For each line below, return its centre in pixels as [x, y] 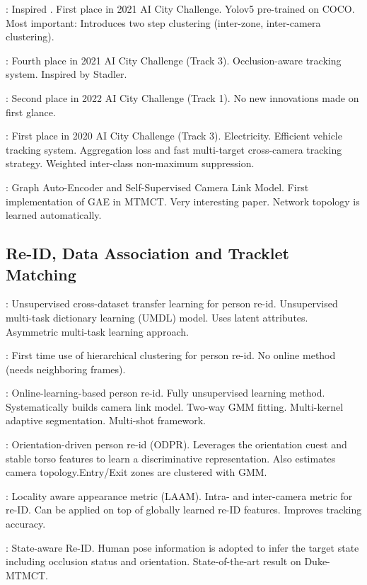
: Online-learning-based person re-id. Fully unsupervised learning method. [165, 393]
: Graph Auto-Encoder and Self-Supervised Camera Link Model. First [157, 187]
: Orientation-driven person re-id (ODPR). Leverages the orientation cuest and [176, 444]
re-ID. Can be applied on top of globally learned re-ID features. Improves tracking [184, 510]
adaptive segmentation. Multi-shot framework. [106, 420]
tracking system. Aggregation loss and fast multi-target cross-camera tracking [174, 149]
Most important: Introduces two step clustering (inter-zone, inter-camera [163, 22]
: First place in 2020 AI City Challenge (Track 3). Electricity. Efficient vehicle [174, 136]
